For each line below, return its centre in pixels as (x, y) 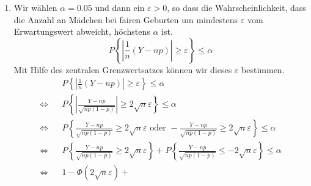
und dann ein (120, 7)
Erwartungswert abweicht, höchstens (82, 31)
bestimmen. (263, 69)
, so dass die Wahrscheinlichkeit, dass (236, 7)
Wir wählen (35, 7)
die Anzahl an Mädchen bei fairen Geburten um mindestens (126, 19)
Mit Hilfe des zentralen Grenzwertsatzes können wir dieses (123, 69)
